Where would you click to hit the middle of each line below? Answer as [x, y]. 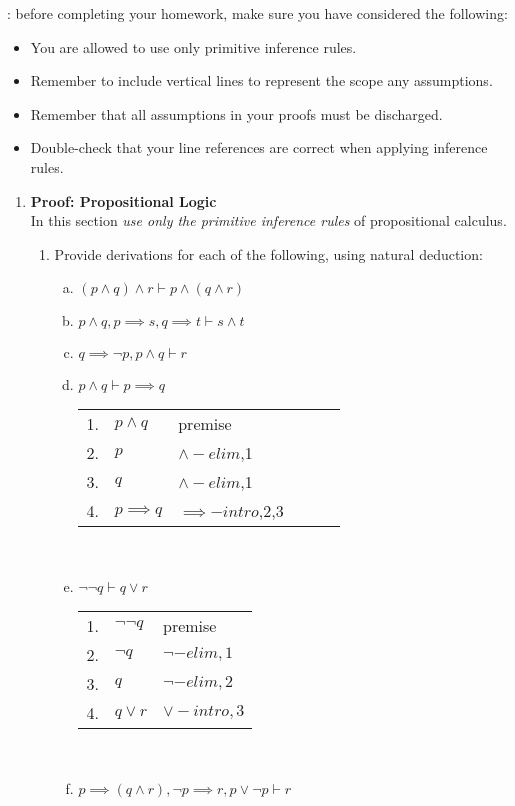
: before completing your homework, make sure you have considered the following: [257, 13]
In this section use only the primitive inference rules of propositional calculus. [268, 220]
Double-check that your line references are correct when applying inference [259, 147]
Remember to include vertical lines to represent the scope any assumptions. [261, 80]
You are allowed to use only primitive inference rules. [193, 46]
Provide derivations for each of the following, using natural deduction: [268, 253]
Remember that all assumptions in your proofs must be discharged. [236, 113]
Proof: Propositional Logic [123, 200]
